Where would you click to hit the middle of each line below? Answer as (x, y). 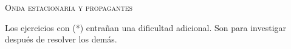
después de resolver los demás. (61, 39)
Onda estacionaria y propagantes (69, 7)
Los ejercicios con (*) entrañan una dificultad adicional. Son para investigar (146, 27)
